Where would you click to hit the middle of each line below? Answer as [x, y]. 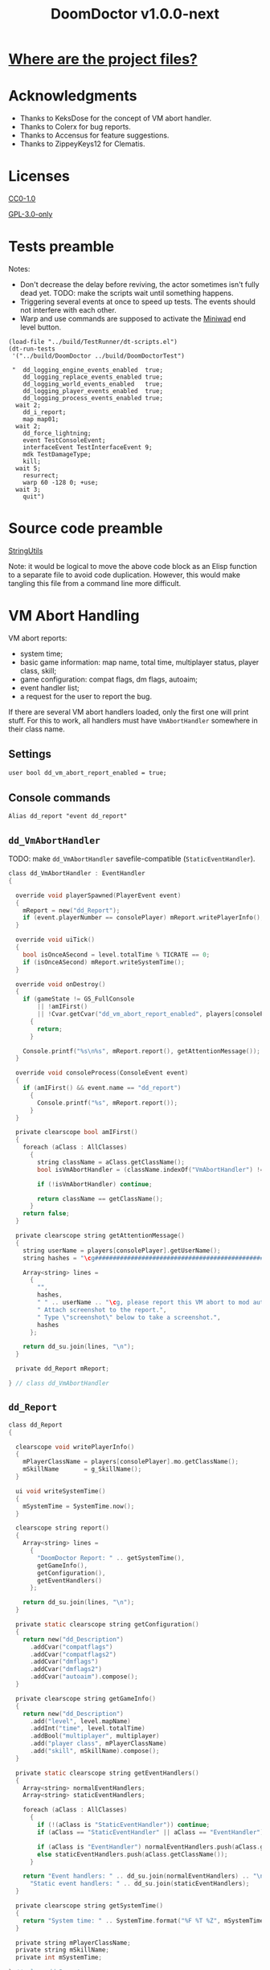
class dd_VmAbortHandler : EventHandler [77, 874]
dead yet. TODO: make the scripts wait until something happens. [127, 293]
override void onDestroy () [61, 984]
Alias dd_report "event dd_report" [68, 817]
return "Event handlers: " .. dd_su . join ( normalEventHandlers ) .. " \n [143, 1876]
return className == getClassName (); [100, 1198]
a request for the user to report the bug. [86, 696]
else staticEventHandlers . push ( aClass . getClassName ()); [133, 1854]
